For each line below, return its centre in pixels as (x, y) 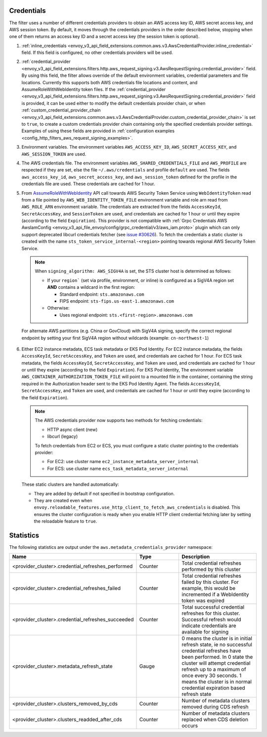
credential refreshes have (211, 651)
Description (196, 557)
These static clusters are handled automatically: (70, 484)
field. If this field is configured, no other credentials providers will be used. (97, 53)
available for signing (205, 632)
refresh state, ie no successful (217, 645)
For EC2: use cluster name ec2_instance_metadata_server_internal (123, 462)
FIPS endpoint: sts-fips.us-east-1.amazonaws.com (117, 301)
